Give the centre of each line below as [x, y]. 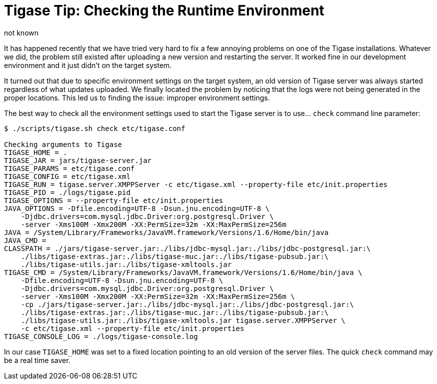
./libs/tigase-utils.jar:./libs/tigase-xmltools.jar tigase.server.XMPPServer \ [183, 320]
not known [21, 32]
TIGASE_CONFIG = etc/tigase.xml [67, 176]
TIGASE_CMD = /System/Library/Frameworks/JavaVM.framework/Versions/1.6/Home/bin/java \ [183, 272]
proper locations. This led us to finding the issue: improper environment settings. [137, 97]
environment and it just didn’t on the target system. [88, 65]
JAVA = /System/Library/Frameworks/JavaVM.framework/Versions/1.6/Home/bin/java [166, 232]
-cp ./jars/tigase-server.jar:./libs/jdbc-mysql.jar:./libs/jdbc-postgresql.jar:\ [187, 304]
